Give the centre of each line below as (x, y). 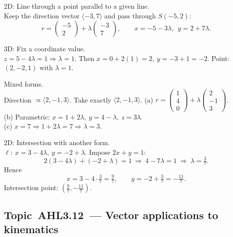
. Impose (98, 152)
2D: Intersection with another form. (57, 142)
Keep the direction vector (42, 15)
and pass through (130, 15)
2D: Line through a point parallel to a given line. (77, 6)
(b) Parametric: (27, 116)
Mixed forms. (24, 83)
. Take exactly (91, 99)
